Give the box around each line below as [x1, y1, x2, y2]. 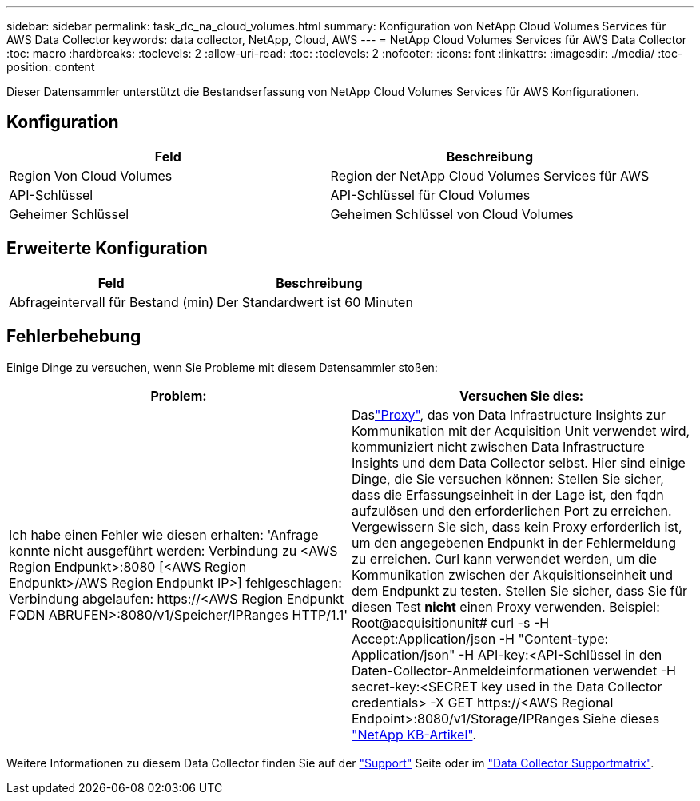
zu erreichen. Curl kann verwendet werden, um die [352, 550, 657, 567]
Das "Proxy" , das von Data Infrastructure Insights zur [352, 406, 666, 423]
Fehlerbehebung [6, 326, 141, 347]
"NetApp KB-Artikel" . [352, 726, 477, 743]
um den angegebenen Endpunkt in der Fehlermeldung [352, 534, 677, 551]
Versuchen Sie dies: [459, 387, 583, 404]
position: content [6, 60, 95, 74]
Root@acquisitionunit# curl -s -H [352, 614, 550, 631]
